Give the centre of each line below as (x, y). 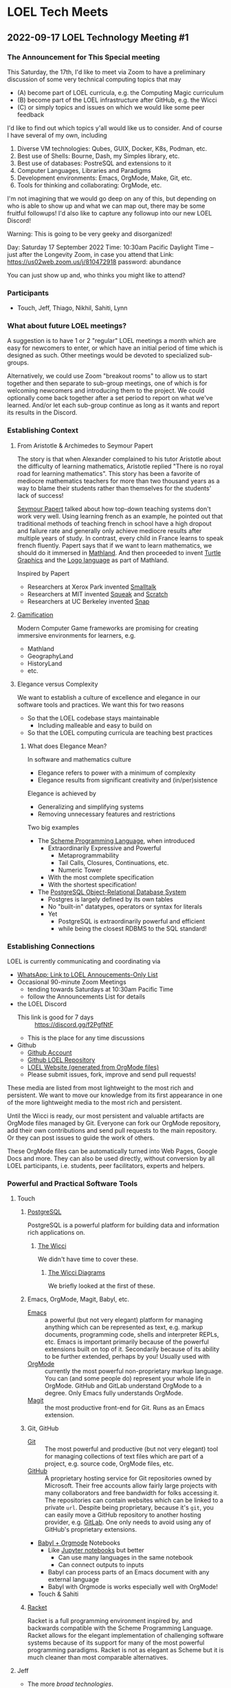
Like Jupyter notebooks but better (96, 1550)
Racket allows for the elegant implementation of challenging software (125, 1636)
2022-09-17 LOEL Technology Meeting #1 (98, 38)
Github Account (49, 1053)
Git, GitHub (43, 1428)
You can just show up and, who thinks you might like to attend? (96, 275)
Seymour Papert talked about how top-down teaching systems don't (114, 509)
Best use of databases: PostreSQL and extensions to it (94, 163)
